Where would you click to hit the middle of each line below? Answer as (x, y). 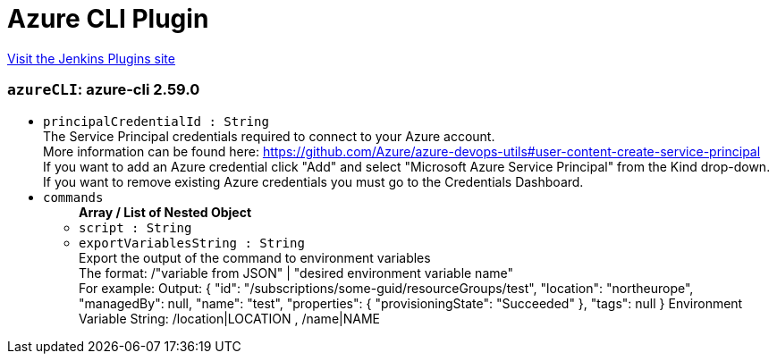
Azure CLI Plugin (108, 19)
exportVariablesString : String (192, 243)
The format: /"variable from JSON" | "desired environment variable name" (296, 273)
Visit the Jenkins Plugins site (91, 58)
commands (73, 197)
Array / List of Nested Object (165, 212)
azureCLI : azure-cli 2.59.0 (104, 90)
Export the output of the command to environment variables (255, 257)
